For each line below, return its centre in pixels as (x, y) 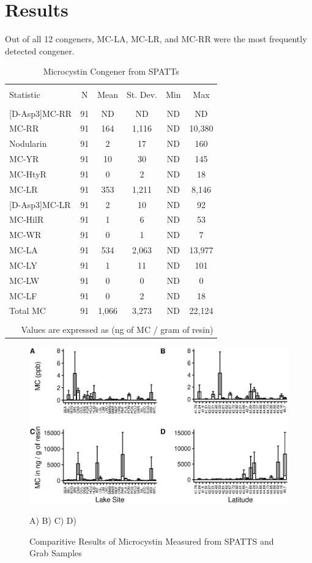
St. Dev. (142, 95)
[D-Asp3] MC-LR (40, 204)
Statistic (25, 95)
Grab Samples (56, 553)
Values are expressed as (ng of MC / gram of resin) (117, 329)
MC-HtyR (28, 173)
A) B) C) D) (53, 520)
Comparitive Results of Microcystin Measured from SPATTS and (152, 541)
